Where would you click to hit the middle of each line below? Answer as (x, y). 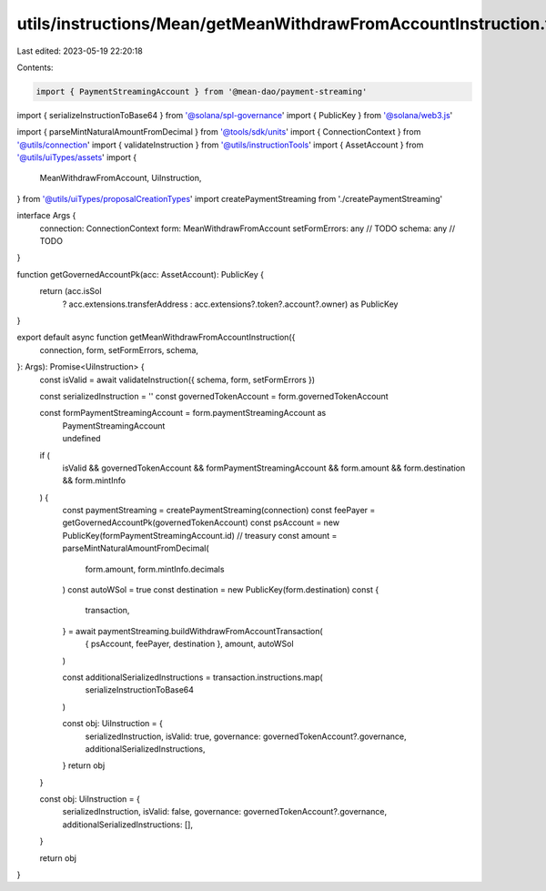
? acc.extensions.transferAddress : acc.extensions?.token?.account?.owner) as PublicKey (230, 304)
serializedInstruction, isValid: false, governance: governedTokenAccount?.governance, (224, 812)
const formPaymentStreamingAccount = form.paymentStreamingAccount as (183, 413)
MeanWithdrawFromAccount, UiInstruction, (121, 178)
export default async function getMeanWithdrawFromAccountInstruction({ (156, 338)
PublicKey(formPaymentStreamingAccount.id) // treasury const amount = (200, 535)
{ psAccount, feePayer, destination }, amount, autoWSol (190, 644)
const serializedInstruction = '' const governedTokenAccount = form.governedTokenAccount (214, 396)
